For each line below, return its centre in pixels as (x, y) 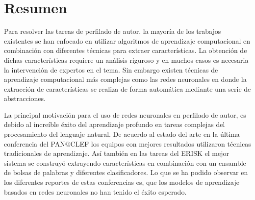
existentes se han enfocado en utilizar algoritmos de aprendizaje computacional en (127, 40)
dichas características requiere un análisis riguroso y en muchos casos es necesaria (126, 60)
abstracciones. (25, 98)
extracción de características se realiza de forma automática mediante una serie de (127, 88)
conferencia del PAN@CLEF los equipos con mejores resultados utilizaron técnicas (127, 143)
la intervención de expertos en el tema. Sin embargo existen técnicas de (111, 69)
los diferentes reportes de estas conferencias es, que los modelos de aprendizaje (122, 182)
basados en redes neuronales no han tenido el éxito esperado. (95, 191)
